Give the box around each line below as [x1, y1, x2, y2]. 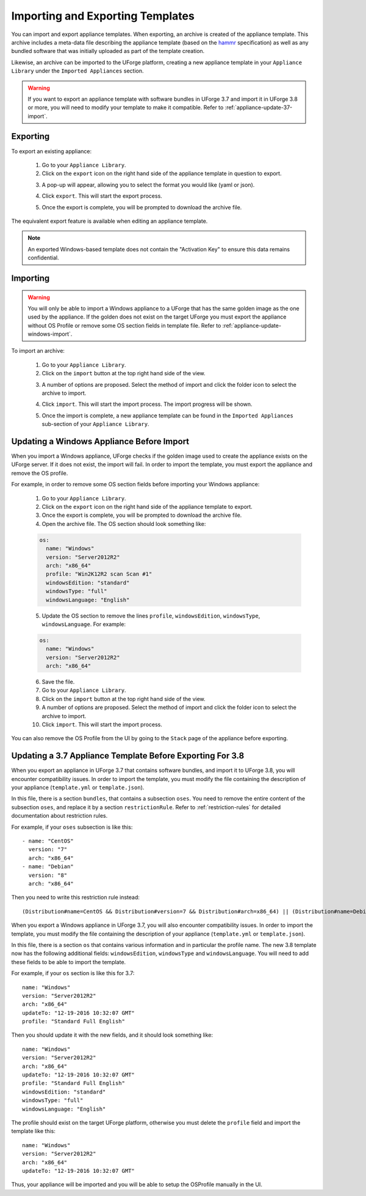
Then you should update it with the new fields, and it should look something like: [11, 1031, 213, 1039]
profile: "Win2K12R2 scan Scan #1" [46, 571, 152, 578]
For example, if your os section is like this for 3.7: [11, 970, 135, 977]
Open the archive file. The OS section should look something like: [41, 520, 206, 527]
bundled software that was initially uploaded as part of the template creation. [11, 48, 205, 55]
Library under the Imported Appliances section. [11, 67, 144, 74]
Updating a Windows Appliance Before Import [11, 436, 190, 447]
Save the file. [41, 678, 75, 686]
